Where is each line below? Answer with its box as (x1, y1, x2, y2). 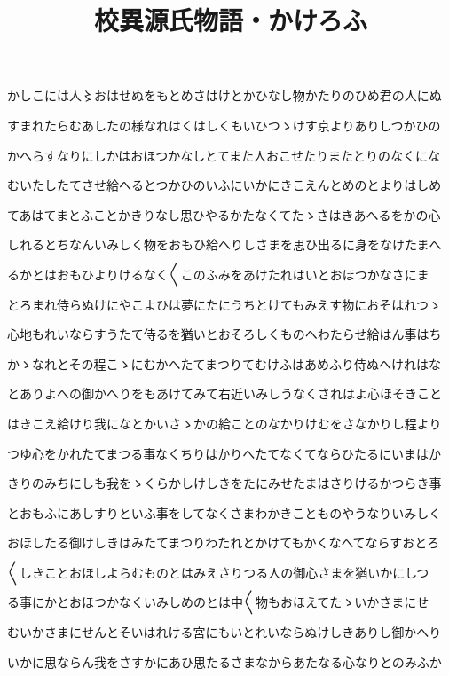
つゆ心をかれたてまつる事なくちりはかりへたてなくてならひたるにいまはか (7, 444, 441, 462)
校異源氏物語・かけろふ (93, 2, 367, 38)
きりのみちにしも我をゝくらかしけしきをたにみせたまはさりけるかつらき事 (7, 474, 442, 492)
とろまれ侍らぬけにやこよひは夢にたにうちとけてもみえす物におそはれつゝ (7, 295, 442, 313)
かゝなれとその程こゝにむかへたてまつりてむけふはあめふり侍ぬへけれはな (7, 354, 441, 373)
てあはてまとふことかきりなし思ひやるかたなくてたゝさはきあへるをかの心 (7, 205, 441, 224)
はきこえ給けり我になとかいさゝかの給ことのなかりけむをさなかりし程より (7, 413, 442, 432)
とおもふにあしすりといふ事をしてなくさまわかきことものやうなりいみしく (7, 503, 442, 522)
